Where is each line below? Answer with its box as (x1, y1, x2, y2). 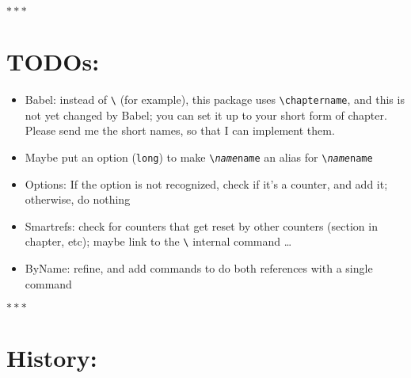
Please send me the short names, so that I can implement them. (25, 122, 335, 139)
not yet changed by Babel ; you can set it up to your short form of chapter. (25, 106, 387, 123)
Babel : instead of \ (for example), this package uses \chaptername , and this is (25, 91, 405, 108)
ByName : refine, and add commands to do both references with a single (25, 260, 373, 277)
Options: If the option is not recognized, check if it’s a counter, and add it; (25, 175, 388, 192)
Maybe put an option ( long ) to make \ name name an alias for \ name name (25, 148, 373, 165)
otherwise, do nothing (25, 191, 131, 208)
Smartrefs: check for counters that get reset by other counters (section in (25, 217, 378, 234)
